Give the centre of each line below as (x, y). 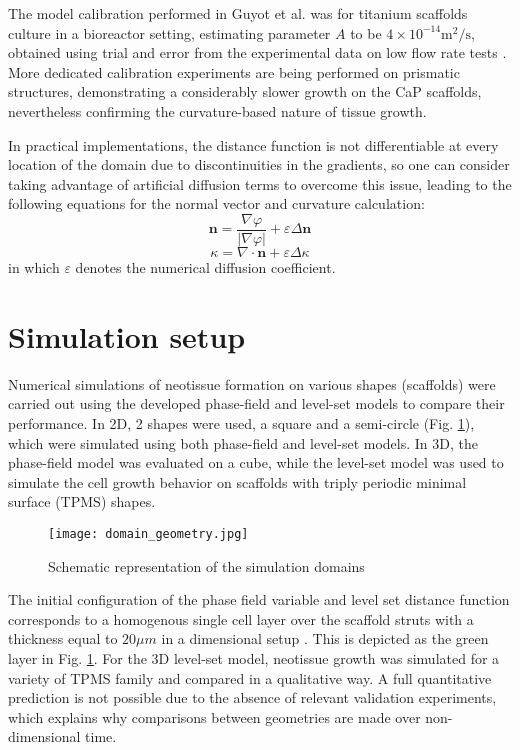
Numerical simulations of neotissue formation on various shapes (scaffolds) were (252, 383)
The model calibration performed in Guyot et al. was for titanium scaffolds (238, 13)
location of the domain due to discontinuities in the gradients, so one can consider (259, 164)
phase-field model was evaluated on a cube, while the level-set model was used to (256, 462)
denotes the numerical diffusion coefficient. (205, 267)
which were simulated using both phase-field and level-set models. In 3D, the (243, 442)
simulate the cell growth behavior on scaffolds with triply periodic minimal (237, 481)
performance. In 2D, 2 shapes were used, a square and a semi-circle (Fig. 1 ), (241, 422)
